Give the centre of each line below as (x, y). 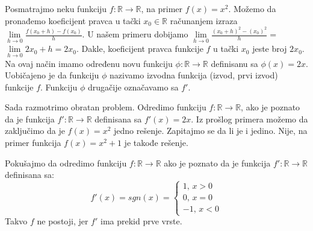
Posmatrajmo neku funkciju (56, 8)
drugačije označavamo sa (133, 87)
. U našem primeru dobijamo (135, 34)
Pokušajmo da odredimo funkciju (66, 163)
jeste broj (270, 49)
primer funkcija (33, 143)
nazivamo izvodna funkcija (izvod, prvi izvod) (194, 75)
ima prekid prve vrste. (141, 221)
